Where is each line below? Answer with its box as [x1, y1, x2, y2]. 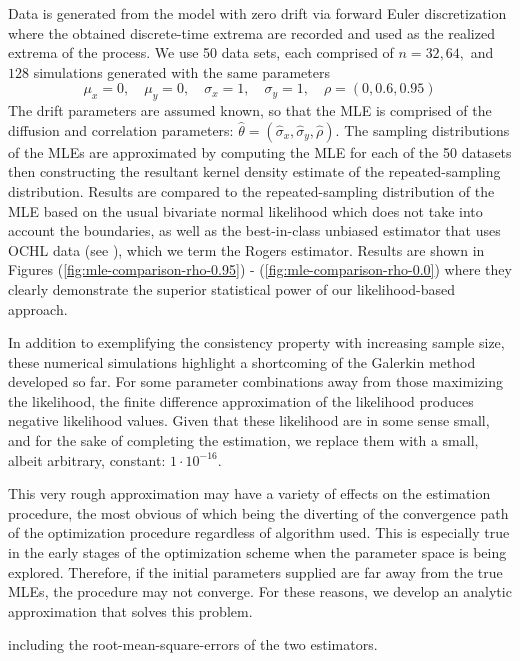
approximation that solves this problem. [8, 600, 253, 621]
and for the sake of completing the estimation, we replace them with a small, [8, 430, 479, 451]
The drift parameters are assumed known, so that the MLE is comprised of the [8, 100, 492, 121]
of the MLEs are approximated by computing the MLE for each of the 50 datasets [8, 141, 512, 162]
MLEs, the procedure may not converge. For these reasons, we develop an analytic [8, 581, 512, 602]
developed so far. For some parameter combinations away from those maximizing [8, 371, 503, 392]
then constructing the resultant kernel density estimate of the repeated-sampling [8, 161, 501, 182]
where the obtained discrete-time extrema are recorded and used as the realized [8, 22, 495, 43]
